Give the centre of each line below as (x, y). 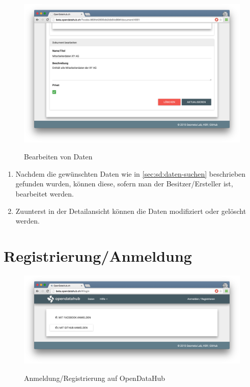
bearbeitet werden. (45, 193)
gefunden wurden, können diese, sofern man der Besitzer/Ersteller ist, (124, 184)
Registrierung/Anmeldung (98, 255)
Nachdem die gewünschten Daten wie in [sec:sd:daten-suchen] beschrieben (131, 173)
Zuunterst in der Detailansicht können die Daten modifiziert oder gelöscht (131, 211)
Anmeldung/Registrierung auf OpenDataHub (95, 378)
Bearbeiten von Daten (58, 157)
